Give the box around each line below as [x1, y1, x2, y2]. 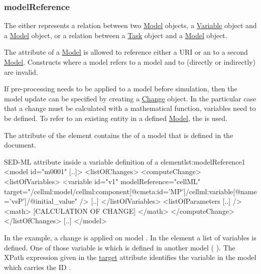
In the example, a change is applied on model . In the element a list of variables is [4, 232, 256, 242]
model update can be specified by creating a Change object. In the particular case [4, 93, 256, 103]
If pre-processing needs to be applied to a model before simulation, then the [4, 83, 237, 94]
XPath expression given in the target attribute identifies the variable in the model [4, 252, 256, 262]
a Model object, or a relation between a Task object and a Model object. [4, 30, 227, 40]
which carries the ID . [4, 261, 71, 272]
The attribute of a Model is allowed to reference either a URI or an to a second [4, 47, 248, 57]
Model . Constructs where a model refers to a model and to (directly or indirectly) [4, 57, 256, 67]
